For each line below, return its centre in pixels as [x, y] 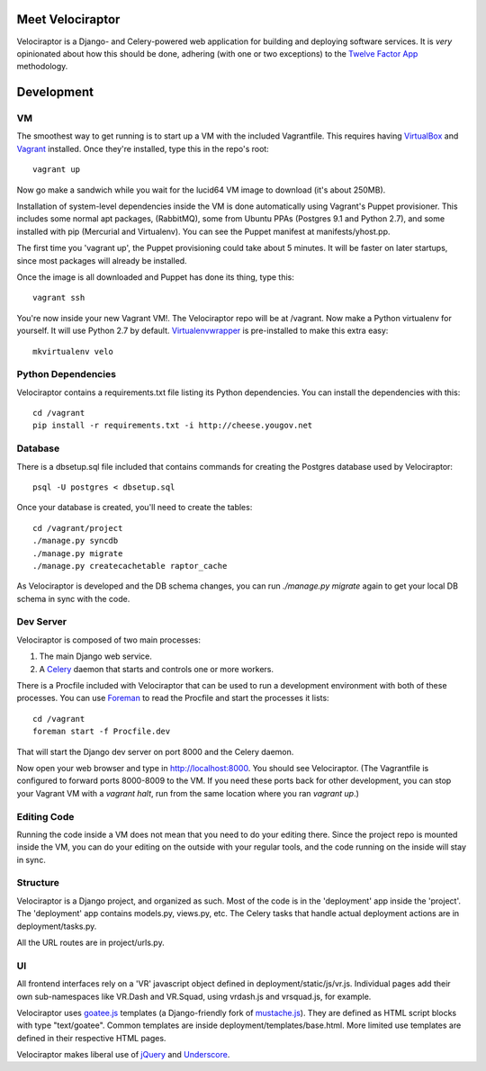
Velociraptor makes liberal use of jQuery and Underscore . [123, 1055]
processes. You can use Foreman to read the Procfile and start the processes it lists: [173, 698]
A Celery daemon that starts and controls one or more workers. [157, 669]
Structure [38, 883]
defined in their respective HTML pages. [91, 1038]
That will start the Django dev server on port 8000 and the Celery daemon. [155, 751]
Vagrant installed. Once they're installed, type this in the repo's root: [143, 148]
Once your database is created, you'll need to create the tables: [135, 508]
